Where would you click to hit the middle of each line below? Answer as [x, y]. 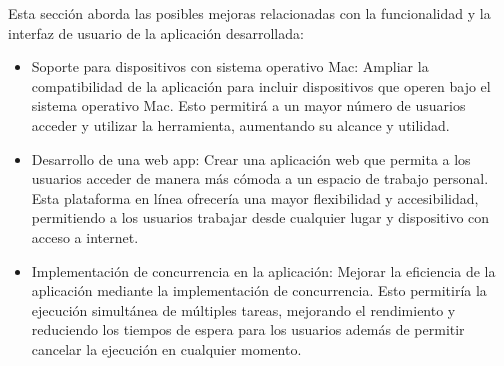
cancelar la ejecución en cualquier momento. [166, 348]
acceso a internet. [85, 236]
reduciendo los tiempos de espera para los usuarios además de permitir [248, 329]
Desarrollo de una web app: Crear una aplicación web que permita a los [251, 158]
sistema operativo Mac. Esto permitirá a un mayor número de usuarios [248, 105]
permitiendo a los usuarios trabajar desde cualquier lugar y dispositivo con [260, 217]
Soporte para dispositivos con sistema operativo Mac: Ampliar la [230, 66]
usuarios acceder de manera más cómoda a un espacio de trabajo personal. [260, 178]
